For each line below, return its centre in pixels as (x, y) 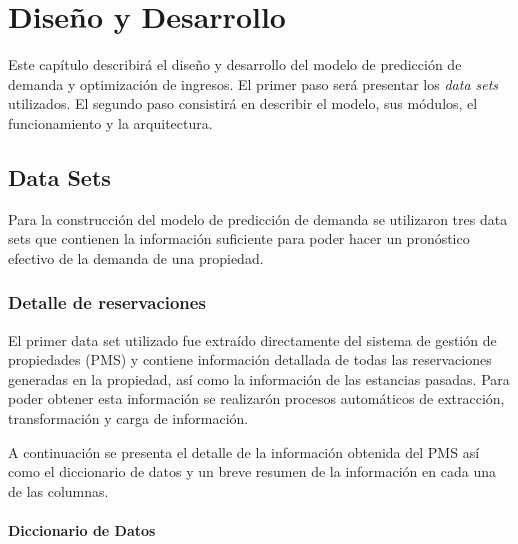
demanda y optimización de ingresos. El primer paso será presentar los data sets (253, 83)
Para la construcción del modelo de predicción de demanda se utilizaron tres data (258, 218)
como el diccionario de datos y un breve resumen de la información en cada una (252, 471)
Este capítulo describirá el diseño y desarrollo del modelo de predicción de (235, 64)
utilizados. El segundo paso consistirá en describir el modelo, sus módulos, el (243, 103)
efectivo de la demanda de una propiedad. (136, 257)
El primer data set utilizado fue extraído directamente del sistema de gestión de (252, 339)
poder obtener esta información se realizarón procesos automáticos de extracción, (256, 398)
